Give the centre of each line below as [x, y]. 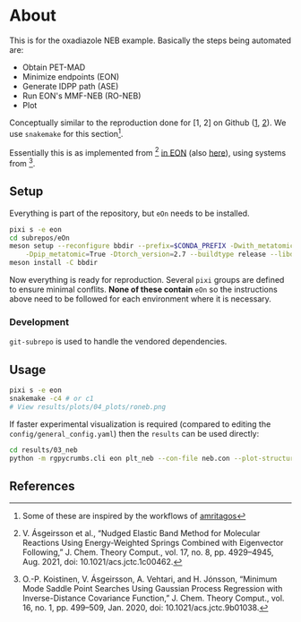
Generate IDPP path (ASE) [70, 86]
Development [39, 322]
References [42, 486]
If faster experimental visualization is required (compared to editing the [140, 424]
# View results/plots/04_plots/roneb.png [88, 407]
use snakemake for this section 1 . [66, 132]
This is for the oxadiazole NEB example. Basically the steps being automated [150, 40]
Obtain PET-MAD [54, 67]
